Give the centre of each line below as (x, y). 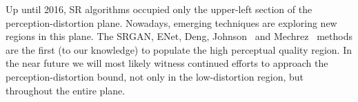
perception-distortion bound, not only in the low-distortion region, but (155, 76)
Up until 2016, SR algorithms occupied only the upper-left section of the (159, 9)
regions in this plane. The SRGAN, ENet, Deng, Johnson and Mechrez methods (179, 36)
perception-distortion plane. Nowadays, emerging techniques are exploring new (171, 22)
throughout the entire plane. (66, 90)
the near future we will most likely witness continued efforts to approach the (167, 63)
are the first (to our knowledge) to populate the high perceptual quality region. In (179, 49)
